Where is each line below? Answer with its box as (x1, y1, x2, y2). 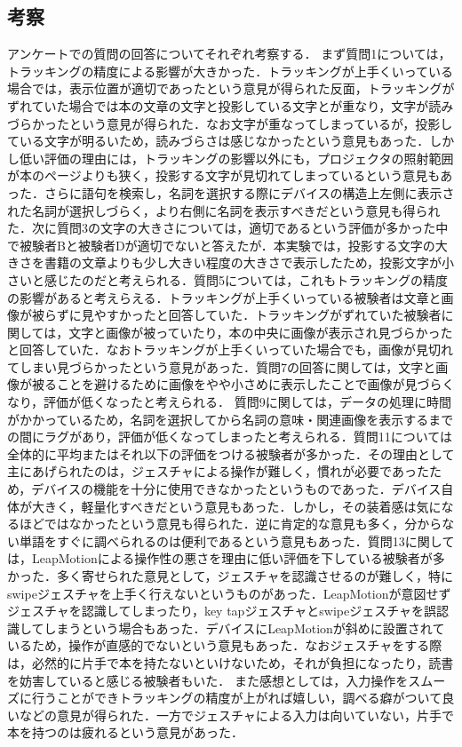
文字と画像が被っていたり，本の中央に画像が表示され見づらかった (68, 322, 453, 341)
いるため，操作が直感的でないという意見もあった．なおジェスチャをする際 (7, 636, 442, 655)
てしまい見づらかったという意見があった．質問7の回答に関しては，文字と (7, 357, 436, 376)
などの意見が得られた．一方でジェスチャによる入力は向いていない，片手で (19, 705, 455, 724)
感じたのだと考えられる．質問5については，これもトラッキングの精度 (44, 270, 448, 289)
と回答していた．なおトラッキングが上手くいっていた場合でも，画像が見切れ (7, 340, 453, 359)
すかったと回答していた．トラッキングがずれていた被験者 (106, 306, 442, 324)
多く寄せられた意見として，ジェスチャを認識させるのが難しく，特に (56, 567, 454, 585)
